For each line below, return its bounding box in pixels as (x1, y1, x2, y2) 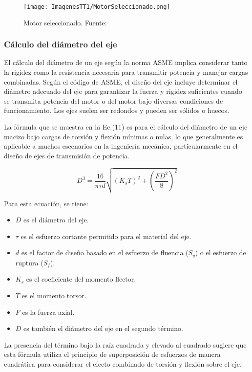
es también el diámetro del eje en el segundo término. (23, 323, 183, 333)
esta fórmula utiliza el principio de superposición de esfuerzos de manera (4, 349, 221, 359)
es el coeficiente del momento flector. (26, 274, 136, 284)
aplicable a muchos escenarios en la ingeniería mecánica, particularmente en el (4, 141, 238, 151)
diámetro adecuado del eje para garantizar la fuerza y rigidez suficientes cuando (4, 86, 242, 96)
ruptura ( (15, 257, 43, 267)
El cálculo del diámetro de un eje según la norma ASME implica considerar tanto (4, 57, 248, 67)
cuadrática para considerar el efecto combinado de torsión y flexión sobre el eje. (4, 358, 242, 369)
